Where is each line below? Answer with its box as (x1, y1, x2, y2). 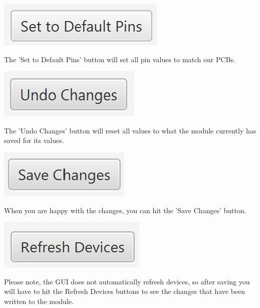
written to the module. (4, 295, 74, 306)
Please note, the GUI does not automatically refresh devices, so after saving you (4, 276, 250, 286)
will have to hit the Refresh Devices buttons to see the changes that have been (4, 286, 245, 296)
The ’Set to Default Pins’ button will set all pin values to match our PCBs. (4, 54, 235, 64)
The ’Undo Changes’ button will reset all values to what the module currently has (4, 125, 256, 135)
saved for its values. (4, 135, 64, 145)
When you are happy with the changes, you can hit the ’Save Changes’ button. (4, 205, 246, 215)
